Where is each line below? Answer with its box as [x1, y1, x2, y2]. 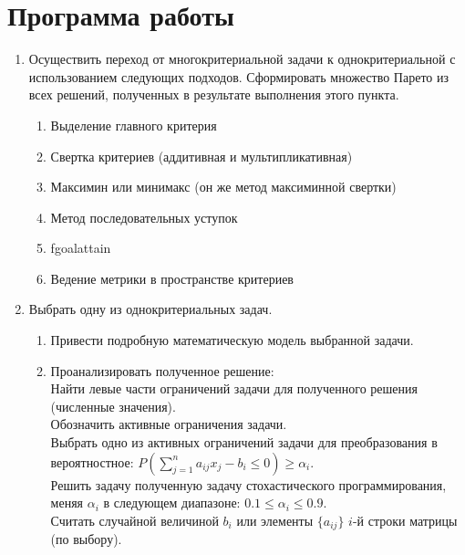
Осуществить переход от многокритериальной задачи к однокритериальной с [28, 49, 456, 68]
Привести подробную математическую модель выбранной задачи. [50, 330, 414, 350]
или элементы [236, 510, 314, 529]
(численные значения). [50, 396, 176, 415]
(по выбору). [50, 529, 122, 549]
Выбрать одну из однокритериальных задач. [28, 299, 273, 319]
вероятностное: [50, 452, 134, 471]
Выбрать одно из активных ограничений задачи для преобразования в [50, 433, 438, 452]
